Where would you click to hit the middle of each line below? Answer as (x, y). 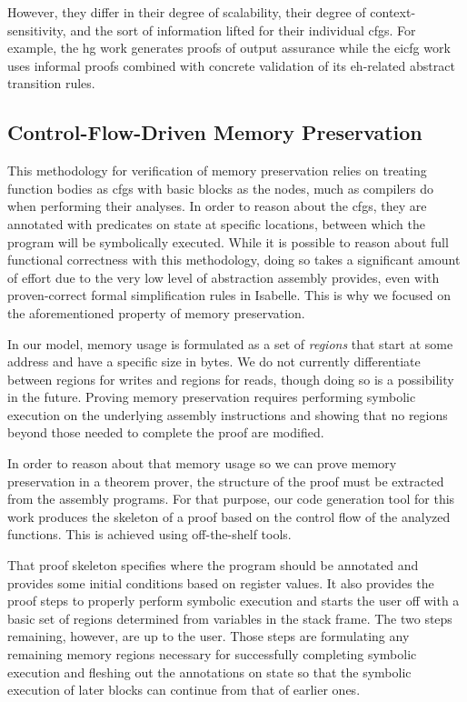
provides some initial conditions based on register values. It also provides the (221, 582)
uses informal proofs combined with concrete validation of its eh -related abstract (231, 65)
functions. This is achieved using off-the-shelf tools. (149, 534)
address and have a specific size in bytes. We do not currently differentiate (214, 361)
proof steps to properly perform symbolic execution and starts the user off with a (233, 601)
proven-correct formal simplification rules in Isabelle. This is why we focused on (229, 295)
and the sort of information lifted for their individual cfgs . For (243, 30)
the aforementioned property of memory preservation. (156, 312)
